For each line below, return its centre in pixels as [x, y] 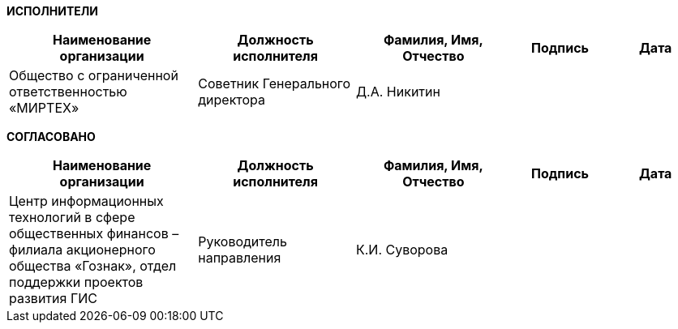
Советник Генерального [275, 83]
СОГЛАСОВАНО [51, 137]
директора [232, 100]
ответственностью [68, 92]
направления [240, 258]
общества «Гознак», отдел [93, 266]
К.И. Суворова [402, 250]
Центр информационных [86, 201]
